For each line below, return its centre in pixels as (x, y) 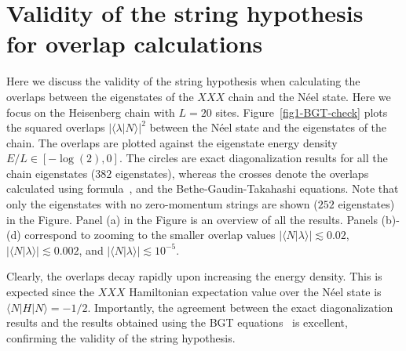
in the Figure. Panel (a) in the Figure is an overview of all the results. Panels (192, 219)
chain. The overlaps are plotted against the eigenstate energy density (172, 142)
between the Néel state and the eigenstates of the (268, 127)
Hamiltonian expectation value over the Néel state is (255, 292)
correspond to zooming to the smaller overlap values (150, 235)
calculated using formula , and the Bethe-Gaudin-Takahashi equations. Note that (203, 188)
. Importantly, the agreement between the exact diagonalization (240, 307)
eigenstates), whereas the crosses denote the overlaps (242, 173)
